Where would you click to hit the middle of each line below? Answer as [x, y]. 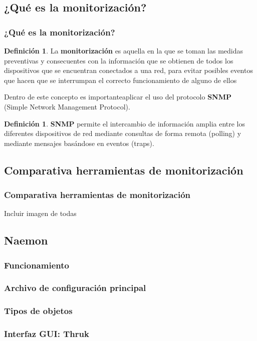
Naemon [26, 240]
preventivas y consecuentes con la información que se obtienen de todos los [119, 60]
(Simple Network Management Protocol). [67, 106]
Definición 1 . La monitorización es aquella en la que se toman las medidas [124, 50]
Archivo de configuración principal [75, 288]
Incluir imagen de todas [40, 213]
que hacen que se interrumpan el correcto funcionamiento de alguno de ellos [120, 80]
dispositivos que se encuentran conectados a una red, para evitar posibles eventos [128, 70]
